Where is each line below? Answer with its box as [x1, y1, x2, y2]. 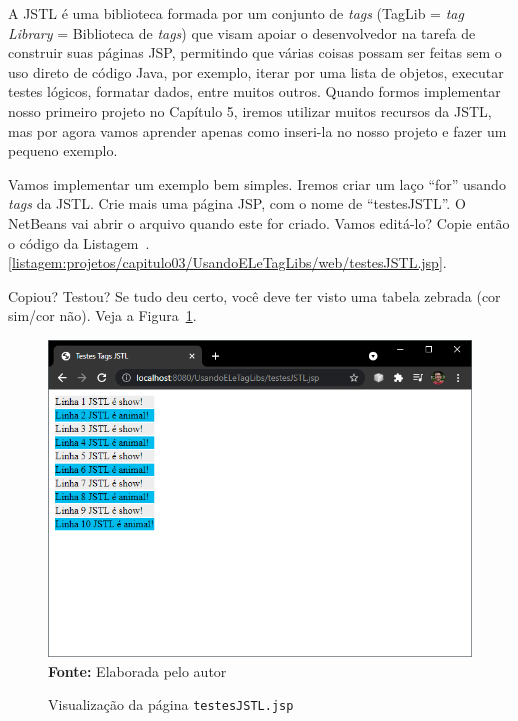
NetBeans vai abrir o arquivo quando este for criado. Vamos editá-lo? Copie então [8, 212, 510, 233]
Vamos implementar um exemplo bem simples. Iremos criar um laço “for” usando [8, 173, 506, 194]
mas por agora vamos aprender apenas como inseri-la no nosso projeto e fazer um [8, 120, 507, 141]
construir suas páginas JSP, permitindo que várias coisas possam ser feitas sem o [8, 42, 502, 63]
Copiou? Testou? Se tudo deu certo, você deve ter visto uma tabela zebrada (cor [8, 285, 501, 306]
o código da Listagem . [8, 232, 150, 253]
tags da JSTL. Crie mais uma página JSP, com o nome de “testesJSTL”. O [8, 193, 466, 214]
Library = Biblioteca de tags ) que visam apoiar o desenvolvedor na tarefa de [8, 22, 476, 43]
